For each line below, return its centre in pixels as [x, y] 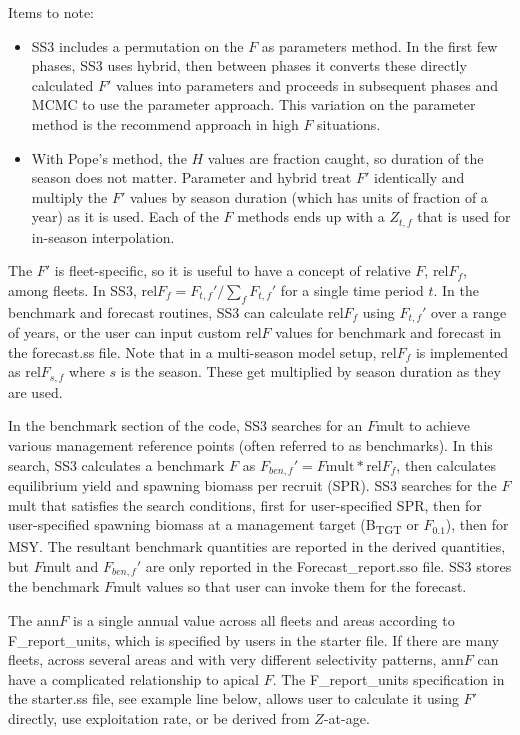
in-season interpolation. [103, 236]
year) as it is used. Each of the [125, 216]
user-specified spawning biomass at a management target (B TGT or [213, 526]
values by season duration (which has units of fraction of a [308, 196]
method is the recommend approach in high [165, 123]
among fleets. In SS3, [72, 289]
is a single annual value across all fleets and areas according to [264, 620]
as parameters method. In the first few [379, 45]
